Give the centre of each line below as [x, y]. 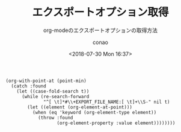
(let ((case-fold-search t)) [53, 91]
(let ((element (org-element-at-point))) [80, 107]
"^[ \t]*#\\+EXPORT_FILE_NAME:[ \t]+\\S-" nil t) [107, 102]
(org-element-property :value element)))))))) [116, 123]
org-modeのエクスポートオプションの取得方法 [100, 30]
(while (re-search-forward [55, 96]
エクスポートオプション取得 [100, 12]
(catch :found [29, 86]
